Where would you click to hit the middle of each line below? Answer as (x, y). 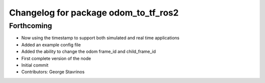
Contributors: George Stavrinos (53, 72)
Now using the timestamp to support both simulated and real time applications (100, 38)
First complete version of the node (56, 58)
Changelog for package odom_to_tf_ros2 (94, 13)
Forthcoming (31, 26)
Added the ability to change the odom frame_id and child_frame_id (89, 51)
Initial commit (35, 65)
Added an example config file (51, 45)
